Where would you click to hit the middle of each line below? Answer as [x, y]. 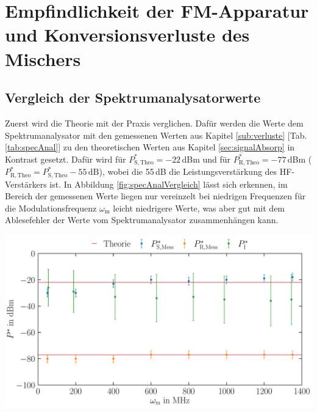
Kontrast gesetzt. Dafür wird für [66, 159]
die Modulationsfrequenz [51, 208]
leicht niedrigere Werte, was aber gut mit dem [199, 208]
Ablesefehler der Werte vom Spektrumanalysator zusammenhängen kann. [142, 220]
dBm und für [206, 159]
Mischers [43, 58]
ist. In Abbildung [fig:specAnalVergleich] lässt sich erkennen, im [169, 184]
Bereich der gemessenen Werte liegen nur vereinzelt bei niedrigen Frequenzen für [155, 196]
